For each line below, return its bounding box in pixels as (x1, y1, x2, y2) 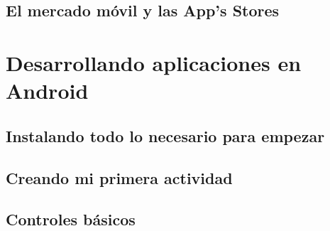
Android (6, 76, 89, 105)
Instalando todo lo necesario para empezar (6, 124, 325, 146)
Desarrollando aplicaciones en (6, 48, 302, 77)
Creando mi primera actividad (6, 166, 233, 188)
